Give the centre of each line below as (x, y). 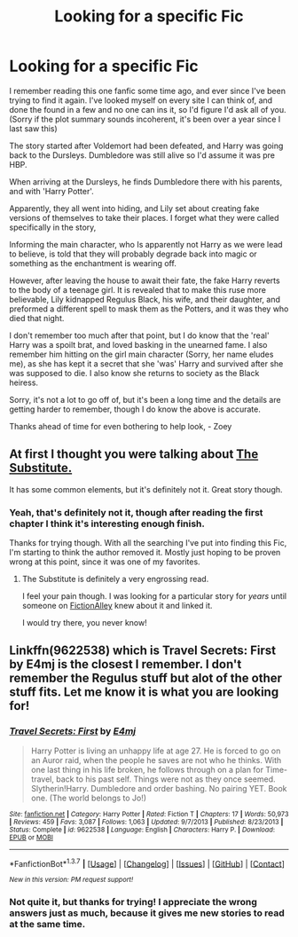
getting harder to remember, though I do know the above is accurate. (135, 409)
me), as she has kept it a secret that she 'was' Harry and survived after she (146, 363)
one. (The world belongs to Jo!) (89, 798)
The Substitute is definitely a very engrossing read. (115, 579)
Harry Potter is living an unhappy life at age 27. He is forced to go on (156, 751)
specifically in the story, (53, 227)
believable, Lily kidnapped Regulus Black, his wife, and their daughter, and (145, 299)
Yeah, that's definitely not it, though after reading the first (136, 512)
